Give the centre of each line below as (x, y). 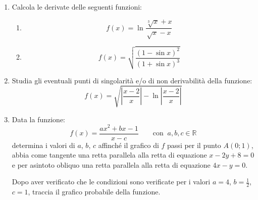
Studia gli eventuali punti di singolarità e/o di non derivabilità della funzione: (132, 80)
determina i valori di (43, 145)
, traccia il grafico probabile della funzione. (94, 192)
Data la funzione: (39, 119)
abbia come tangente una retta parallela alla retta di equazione (109, 155)
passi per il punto (194, 145)
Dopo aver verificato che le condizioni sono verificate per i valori (111, 182)
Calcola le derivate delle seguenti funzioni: (77, 7)
